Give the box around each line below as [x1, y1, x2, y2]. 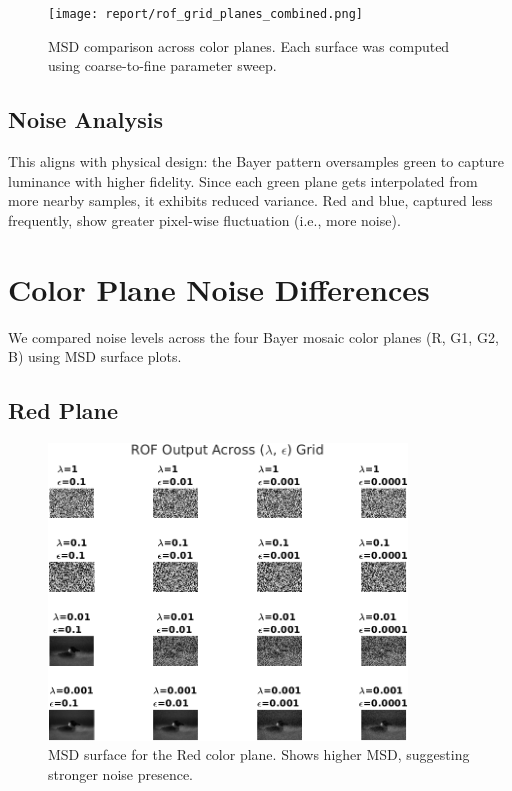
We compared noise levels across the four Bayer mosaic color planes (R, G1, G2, [8, 326, 499, 347]
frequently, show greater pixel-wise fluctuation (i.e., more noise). [8, 209, 401, 230]
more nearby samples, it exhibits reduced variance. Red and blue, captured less [8, 190, 493, 211]
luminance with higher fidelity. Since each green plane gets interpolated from [8, 170, 478, 191]
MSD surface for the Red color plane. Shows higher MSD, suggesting [48, 744, 470, 765]
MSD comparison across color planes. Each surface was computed [48, 35, 450, 56]
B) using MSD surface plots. [8, 346, 182, 367]
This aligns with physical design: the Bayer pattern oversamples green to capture [8, 151, 504, 172]
